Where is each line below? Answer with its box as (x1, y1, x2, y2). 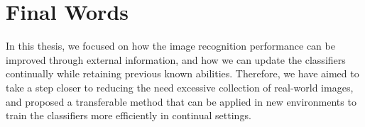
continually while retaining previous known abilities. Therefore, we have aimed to (6, 66, 359, 81)
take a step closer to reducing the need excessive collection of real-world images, (6, 79, 354, 94)
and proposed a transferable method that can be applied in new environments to (6, 94, 356, 109)
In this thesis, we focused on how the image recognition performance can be (6, 38, 335, 53)
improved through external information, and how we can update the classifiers (6, 52, 346, 67)
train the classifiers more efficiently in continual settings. (6, 108, 251, 123)
